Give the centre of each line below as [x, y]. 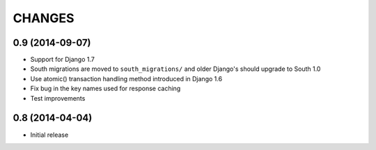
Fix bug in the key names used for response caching [105, 89]
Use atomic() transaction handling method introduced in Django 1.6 [126, 78]
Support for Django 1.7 [63, 60]
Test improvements [58, 98]
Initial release [49, 135]
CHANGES [44, 18]
